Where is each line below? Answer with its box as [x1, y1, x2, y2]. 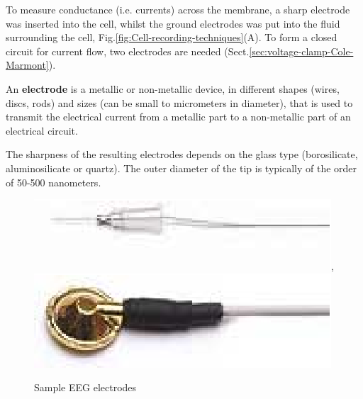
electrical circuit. [6, 123, 78, 137]
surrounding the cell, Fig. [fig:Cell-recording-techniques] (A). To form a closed [6, 30, 337, 45]
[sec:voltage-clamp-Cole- [249, 43, 354, 58]
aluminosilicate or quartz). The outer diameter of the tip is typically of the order [6, 160, 357, 175]
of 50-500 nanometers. [6, 174, 101, 189]
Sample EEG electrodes [34, 380, 137, 395]
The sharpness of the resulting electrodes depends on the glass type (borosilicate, [6, 147, 358, 162]
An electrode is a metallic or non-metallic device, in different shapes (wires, [6, 81, 340, 96]
